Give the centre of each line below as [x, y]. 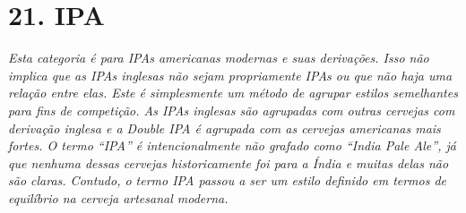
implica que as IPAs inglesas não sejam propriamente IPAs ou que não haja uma [230, 75]
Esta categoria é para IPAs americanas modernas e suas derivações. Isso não [219, 58]
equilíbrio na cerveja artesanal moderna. [118, 197]
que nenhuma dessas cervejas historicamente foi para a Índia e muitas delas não [229, 162]
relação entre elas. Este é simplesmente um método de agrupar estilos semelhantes [233, 93]
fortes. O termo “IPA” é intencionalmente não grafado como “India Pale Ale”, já [232, 145]
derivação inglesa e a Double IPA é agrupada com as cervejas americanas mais [224, 128]
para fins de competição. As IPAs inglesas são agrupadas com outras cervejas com [232, 110]
